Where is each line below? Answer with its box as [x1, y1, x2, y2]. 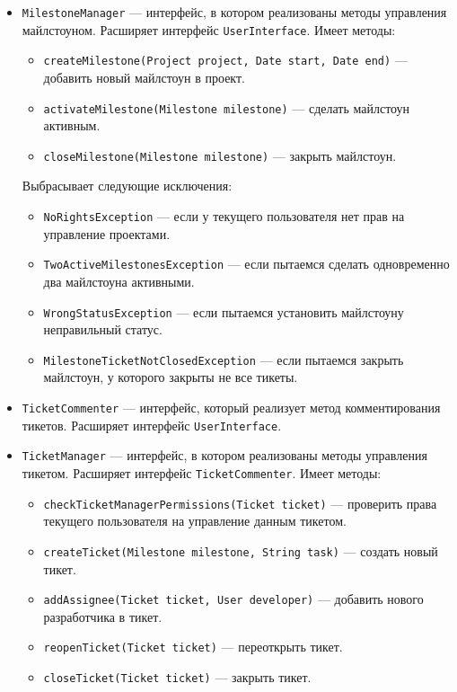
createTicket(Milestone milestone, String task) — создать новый [43, 541, 438, 560]
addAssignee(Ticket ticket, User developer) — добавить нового [43, 590, 424, 608]
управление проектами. [43, 224, 171, 243]
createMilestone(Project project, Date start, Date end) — [43, 50, 408, 69]
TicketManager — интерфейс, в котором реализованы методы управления [22, 446, 427, 465]
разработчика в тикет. [43, 607, 163, 625]
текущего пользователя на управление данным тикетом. [43, 511, 347, 530]
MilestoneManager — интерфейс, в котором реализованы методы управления [22, 3, 447, 21]
